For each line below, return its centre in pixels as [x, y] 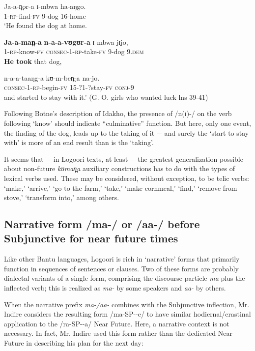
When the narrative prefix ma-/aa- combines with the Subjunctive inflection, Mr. [127, 304]
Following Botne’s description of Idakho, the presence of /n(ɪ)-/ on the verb [118, 113]
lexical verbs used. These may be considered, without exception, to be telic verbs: [127, 178]
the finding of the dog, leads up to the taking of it [79, 132]
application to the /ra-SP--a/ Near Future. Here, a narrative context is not [117, 323]
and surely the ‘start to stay [207, 132]
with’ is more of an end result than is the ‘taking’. [79, 142]
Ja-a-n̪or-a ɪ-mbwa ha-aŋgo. [45, 6]
